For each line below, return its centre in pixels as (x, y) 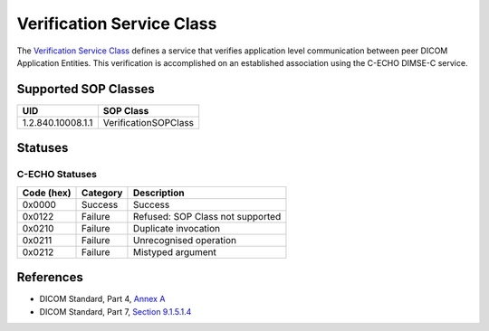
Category (102, 193)
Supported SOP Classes (86, 89)
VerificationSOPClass (149, 122)
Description (158, 193)
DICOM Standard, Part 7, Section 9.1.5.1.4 (115, 311)
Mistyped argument (174, 251)
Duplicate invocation (177, 228)
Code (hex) (47, 193)
